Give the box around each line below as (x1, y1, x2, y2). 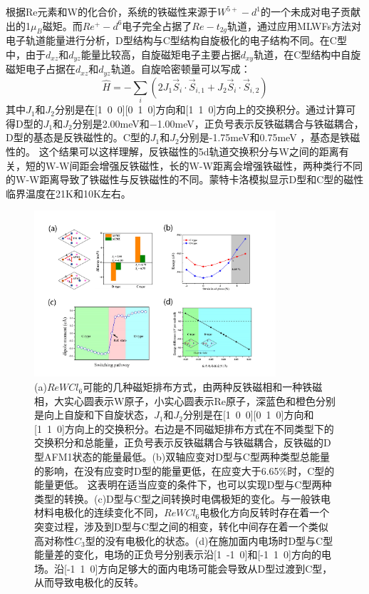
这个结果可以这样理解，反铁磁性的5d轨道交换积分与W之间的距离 (38, 144, 339, 158)
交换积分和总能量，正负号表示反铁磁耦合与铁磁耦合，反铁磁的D (34, 435, 331, 450)
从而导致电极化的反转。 (34, 575, 144, 590)
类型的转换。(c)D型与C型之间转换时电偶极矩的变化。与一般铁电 (34, 491, 331, 506)
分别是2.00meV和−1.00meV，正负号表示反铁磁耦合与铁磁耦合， (72, 116, 364, 130)
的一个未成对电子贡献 (260, 4, 360, 19)
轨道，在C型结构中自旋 (254, 46, 361, 61)
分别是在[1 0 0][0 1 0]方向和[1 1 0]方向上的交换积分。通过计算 (54, 102, 346, 117)
